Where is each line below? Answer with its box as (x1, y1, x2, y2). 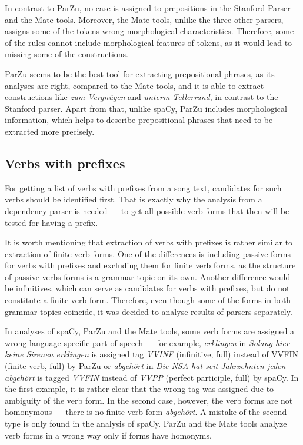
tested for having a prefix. (5, 216, 98, 228)
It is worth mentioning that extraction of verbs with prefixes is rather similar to (5, 236, 293, 248)
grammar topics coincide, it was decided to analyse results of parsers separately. (5, 305, 292, 317)
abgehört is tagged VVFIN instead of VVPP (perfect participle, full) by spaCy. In (5, 371, 299, 383)
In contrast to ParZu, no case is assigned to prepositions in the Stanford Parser (5, 2, 291, 14)
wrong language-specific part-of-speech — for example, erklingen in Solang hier (5, 336, 289, 348)
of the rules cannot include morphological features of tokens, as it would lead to (5, 36, 292, 48)
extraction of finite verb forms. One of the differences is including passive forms (5, 247, 291, 260)
